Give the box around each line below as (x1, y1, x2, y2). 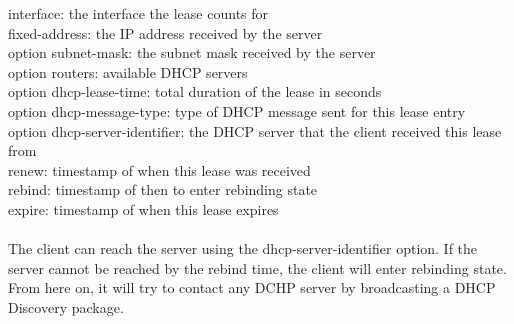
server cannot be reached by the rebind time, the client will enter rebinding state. (8, 257, 507, 278)
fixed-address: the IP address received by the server (8, 22, 323, 43)
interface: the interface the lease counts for (8, 3, 269, 23)
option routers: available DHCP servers (8, 61, 248, 82)
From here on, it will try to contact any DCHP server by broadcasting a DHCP (8, 277, 496, 298)
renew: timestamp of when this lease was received (8, 159, 311, 180)
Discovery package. (8, 296, 124, 317)
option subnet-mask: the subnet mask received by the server (8, 42, 376, 63)
